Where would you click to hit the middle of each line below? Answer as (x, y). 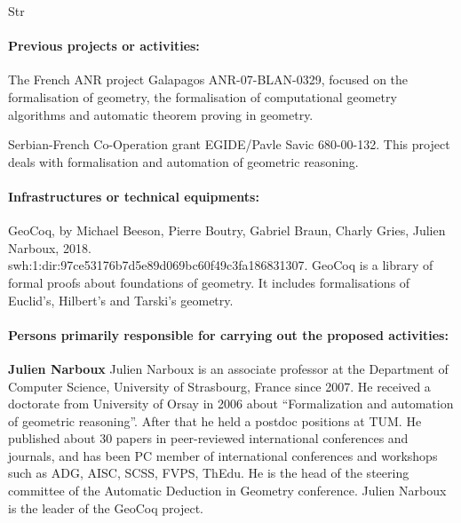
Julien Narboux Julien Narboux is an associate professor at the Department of (228, 368)
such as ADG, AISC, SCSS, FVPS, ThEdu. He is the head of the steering (209, 473)
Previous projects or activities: (104, 46)
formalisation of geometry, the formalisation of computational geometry (203, 96)
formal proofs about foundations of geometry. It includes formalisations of (209, 282)
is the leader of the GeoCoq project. (106, 507)
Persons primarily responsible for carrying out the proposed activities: (228, 334)
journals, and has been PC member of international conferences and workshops (223, 455)
